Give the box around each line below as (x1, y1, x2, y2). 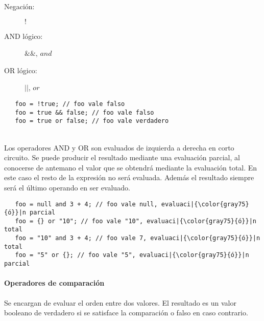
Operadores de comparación (4, 277, 105, 288)
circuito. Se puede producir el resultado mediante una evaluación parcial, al (4, 152, 240, 163)
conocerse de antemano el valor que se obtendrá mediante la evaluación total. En (4, 162, 257, 173)
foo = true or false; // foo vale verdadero (15, 117, 169, 125)
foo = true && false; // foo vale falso (15, 109, 154, 116)
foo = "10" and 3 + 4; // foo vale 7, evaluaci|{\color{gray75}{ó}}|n (15, 234, 260, 242)
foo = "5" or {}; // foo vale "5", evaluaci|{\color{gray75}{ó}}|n (15, 251, 249, 259)
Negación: (4, 1, 35, 11)
